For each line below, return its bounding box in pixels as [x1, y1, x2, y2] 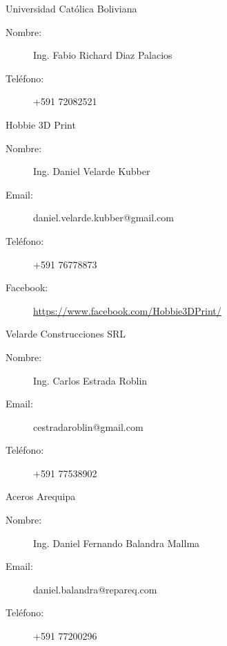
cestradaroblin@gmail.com [33, 419, 144, 434]
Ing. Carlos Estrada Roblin [33, 373, 148, 387]
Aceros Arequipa [6, 489, 76, 504]
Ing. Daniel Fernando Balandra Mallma [33, 535, 200, 550]
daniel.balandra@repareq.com [33, 582, 157, 596]
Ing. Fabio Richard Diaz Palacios [33, 48, 172, 62]
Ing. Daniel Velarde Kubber [33, 164, 150, 178]
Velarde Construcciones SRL [6, 326, 126, 341]
